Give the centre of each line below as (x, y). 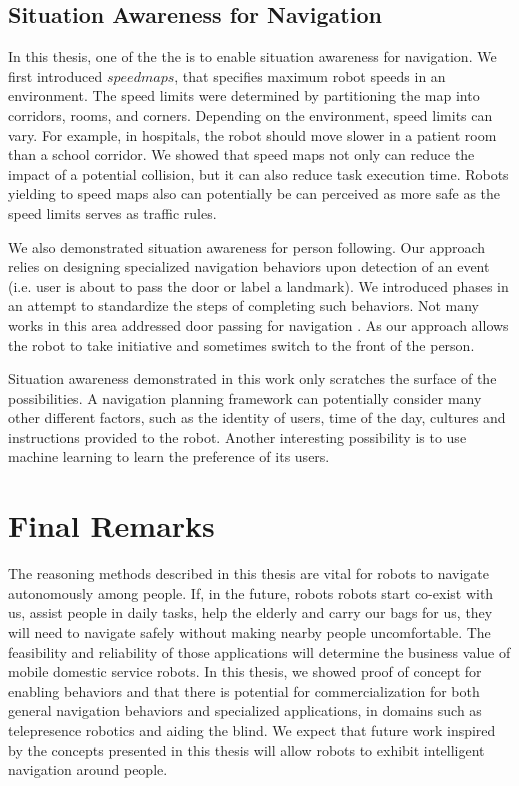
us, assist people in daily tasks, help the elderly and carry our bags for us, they (250, 612)
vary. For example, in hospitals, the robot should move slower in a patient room (252, 134)
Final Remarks (111, 525)
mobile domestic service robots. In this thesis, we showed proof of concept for (245, 671)
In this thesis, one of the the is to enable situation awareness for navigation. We (252, 56)
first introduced (55, 75)
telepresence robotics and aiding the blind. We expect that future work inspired (252, 729)
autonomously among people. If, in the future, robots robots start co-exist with (251, 592)
